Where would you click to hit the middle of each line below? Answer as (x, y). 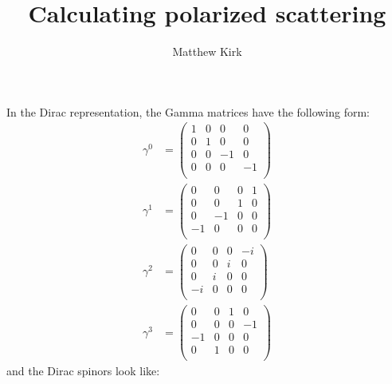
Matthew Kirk (207, 51)
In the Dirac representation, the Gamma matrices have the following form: (188, 111)
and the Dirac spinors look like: (83, 371)
